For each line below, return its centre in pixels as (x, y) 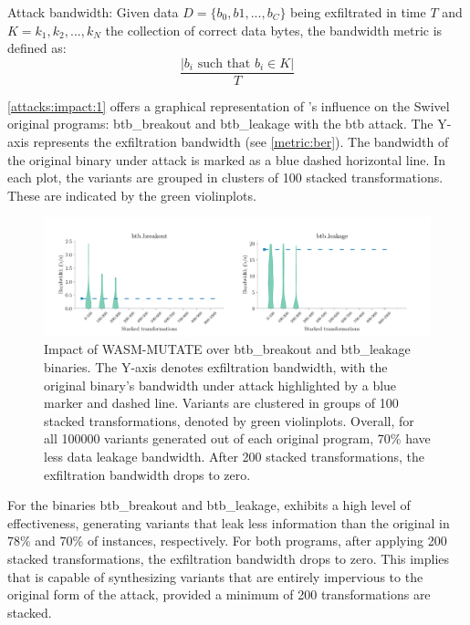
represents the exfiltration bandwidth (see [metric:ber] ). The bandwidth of (241, 142)
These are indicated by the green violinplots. (132, 195)
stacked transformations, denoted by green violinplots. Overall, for (229, 420)
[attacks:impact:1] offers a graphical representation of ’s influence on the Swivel (229, 105)
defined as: (37, 48)
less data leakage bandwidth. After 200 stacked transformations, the (235, 456)
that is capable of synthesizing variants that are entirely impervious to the (215, 576)
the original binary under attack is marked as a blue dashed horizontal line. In (226, 159)
